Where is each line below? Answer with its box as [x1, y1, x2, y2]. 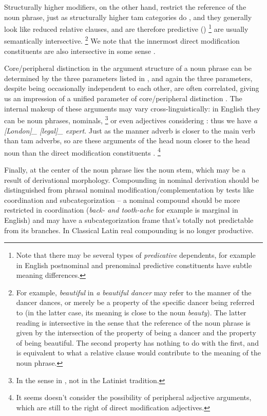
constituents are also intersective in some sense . [4, 45, 156, 56]
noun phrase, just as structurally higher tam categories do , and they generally [4, 11, 252, 22]
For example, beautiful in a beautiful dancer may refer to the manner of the [16, 287, 252, 297]
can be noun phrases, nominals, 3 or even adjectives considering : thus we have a [4, 114, 258, 125]
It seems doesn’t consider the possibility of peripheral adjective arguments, [16, 392, 252, 403]
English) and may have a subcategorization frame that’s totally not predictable [4, 214, 254, 225]
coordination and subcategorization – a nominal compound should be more [4, 194, 240, 205]
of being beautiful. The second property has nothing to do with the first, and [16, 337, 259, 348]
